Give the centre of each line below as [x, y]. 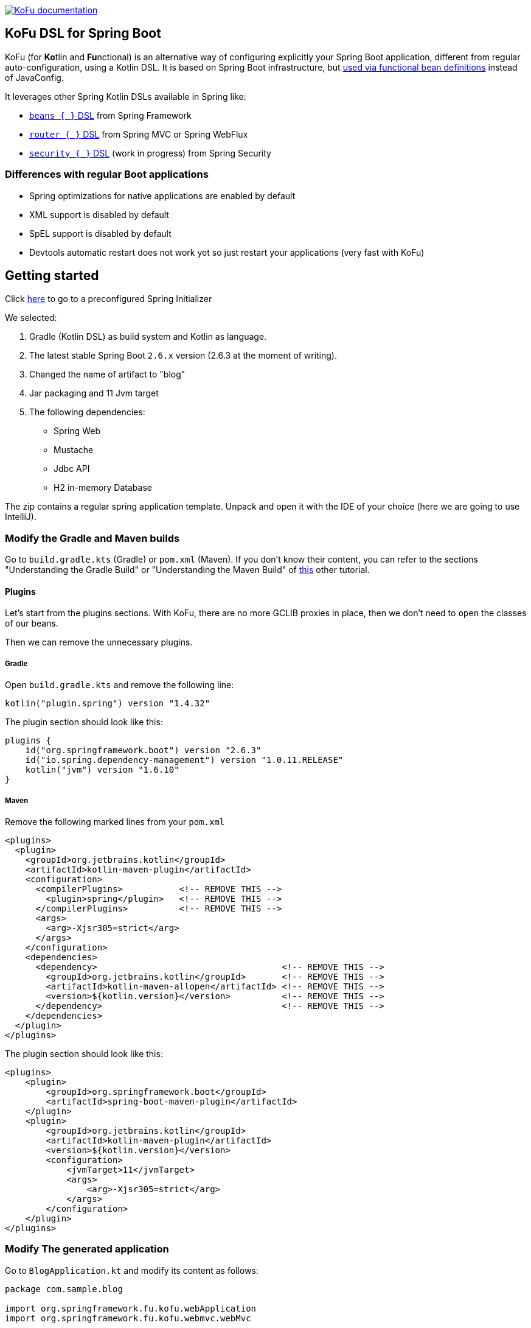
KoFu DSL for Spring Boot [83, 33]
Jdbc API [72, 469]
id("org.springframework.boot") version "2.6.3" [143, 750]
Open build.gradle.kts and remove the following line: [120, 685]
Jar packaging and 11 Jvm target [94, 393]
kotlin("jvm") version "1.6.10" [102, 770]
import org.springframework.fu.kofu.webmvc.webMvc [128, 1318]
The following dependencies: [87, 412]
